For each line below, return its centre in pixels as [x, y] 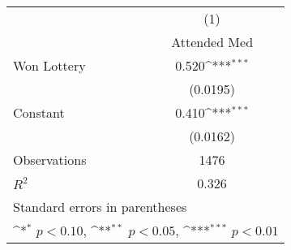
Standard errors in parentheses [100, 207]
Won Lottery [49, 65]
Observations [50, 159]
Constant [39, 112]
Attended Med [212, 42]
